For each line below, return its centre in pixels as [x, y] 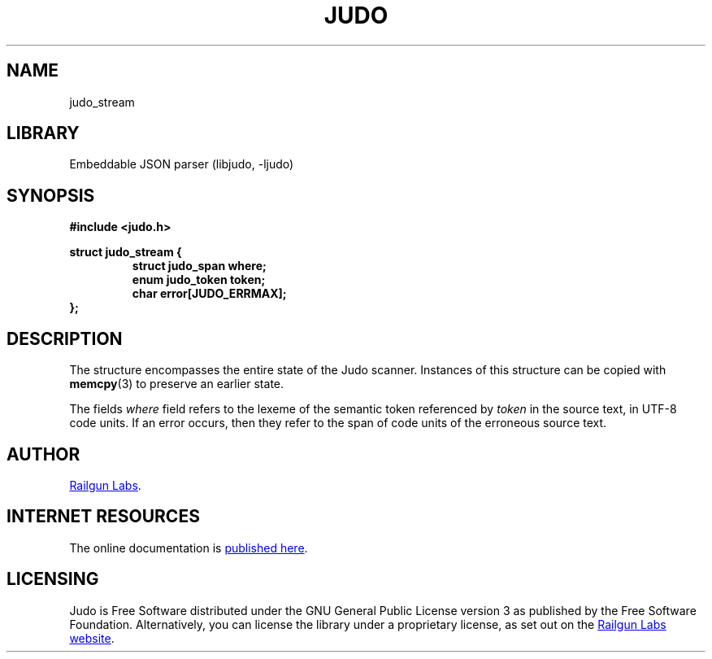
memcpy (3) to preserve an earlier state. [177, 384]
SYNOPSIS [51, 195]
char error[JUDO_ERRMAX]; [209, 294]
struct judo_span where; [199, 266]
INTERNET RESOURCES [103, 517]
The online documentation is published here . [189, 548]
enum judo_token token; [199, 280]
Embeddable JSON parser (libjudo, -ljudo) [182, 164]
